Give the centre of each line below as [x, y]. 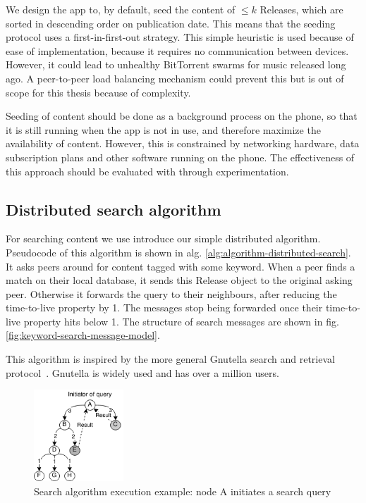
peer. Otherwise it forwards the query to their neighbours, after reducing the [171, 293]
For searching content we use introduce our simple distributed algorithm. [163, 238]
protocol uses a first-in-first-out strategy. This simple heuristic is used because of [180, 37]
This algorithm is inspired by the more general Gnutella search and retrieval [170, 359]
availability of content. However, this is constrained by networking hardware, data [183, 143]
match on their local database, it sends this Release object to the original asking [179, 280]
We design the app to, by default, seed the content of [121, 9]
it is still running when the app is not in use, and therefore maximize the [163, 129]
